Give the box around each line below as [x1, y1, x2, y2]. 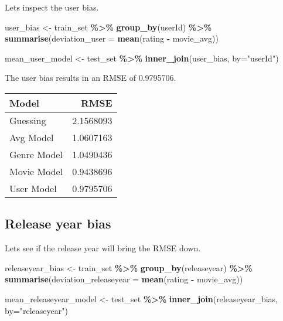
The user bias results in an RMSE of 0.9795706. [5, 71, 176, 84]
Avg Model [9, 130, 54, 144]
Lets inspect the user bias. [5, 1, 99, 13]
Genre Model [9, 147, 63, 161]
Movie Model [9, 164, 63, 178]
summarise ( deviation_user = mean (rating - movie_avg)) [5, 32, 219, 45]
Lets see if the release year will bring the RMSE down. [5, 242, 201, 254]
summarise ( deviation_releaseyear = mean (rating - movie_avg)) [5, 273, 243, 285]
